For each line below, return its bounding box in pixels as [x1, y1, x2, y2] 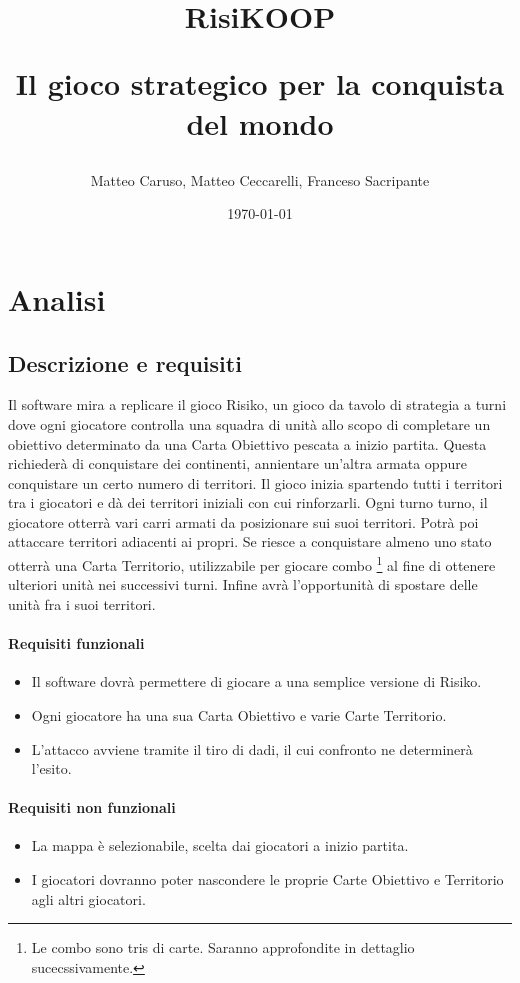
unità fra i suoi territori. [8, 593, 156, 614]
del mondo [186, 102, 334, 143]
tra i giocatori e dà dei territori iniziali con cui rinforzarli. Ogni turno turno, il [8, 492, 488, 513]
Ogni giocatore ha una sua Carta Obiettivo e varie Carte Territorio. [31, 704, 447, 725]
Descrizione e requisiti [8, 347, 242, 378]
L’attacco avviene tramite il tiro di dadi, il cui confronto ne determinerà [31, 738, 473, 759]
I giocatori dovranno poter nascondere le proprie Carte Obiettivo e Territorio [31, 869, 504, 890]
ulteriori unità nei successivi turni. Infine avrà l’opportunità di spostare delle [8, 574, 478, 595]
